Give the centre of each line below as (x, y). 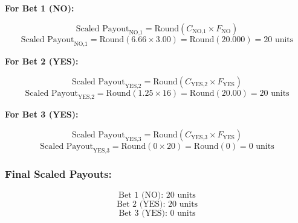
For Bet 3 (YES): (42, 114)
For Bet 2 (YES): (42, 61)
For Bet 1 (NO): (40, 8)
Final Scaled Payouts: (58, 174)
